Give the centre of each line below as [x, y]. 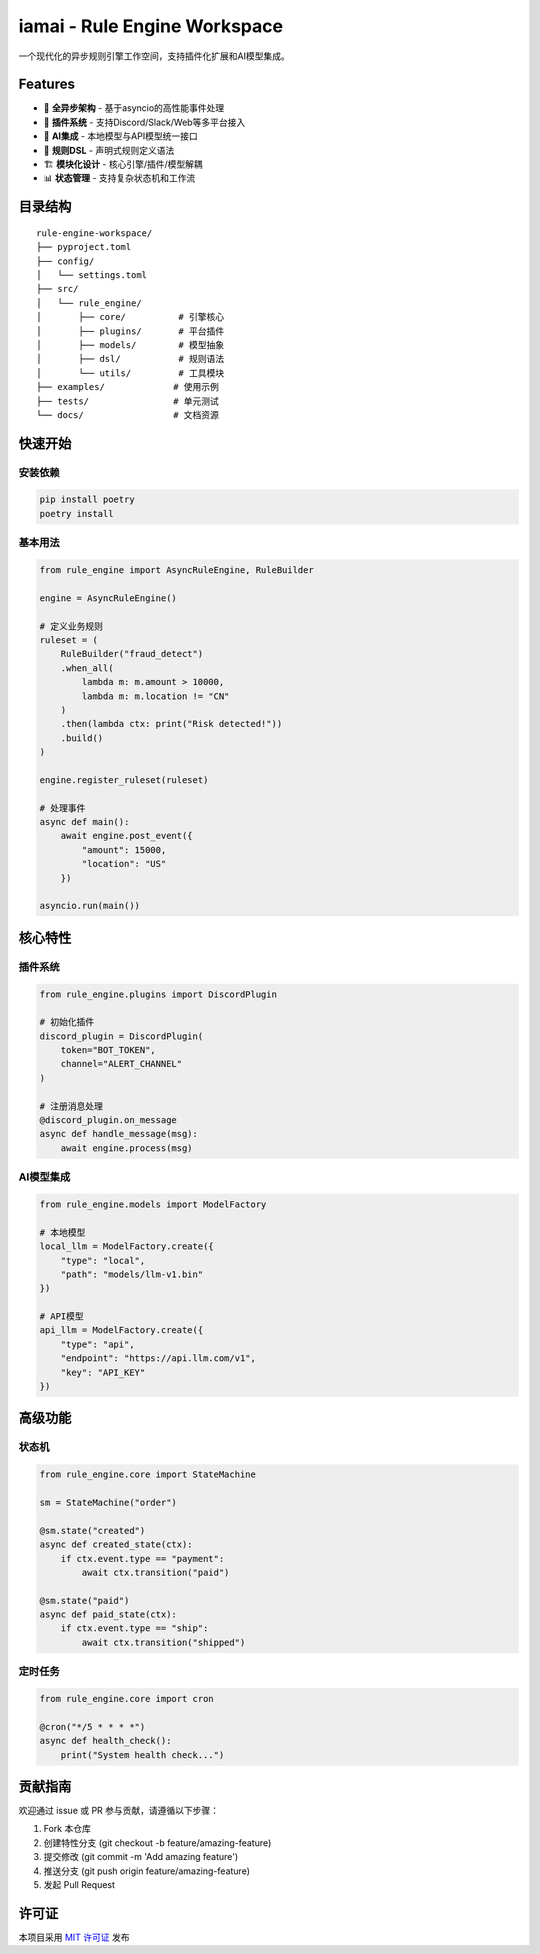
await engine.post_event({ [127, 836]
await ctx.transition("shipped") [163, 1642]
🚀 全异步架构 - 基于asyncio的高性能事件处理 [134, 108]
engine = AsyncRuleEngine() [108, 598]
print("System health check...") [142, 1754]
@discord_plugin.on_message [108, 1120]
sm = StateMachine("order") [108, 1502]
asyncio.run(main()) [89, 906]
